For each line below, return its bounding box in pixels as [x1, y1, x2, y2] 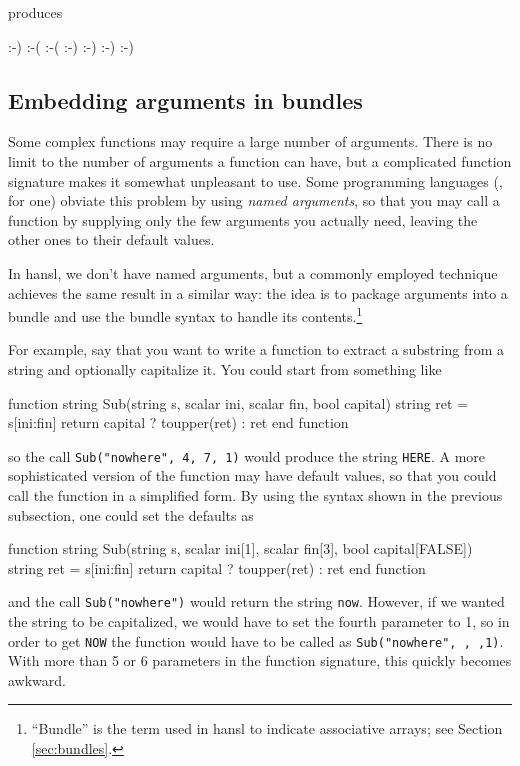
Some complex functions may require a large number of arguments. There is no [8, 131, 493, 152]
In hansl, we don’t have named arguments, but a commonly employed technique [8, 262, 498, 283]
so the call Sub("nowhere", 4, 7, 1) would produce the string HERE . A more [8, 445, 486, 466]
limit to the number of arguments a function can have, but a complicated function [8, 150, 512, 171]
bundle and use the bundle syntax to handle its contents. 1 [8, 303, 363, 326]
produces [8, 2, 63, 22]
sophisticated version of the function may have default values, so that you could [8, 465, 497, 486]
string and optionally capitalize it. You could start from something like [8, 358, 442, 379]
